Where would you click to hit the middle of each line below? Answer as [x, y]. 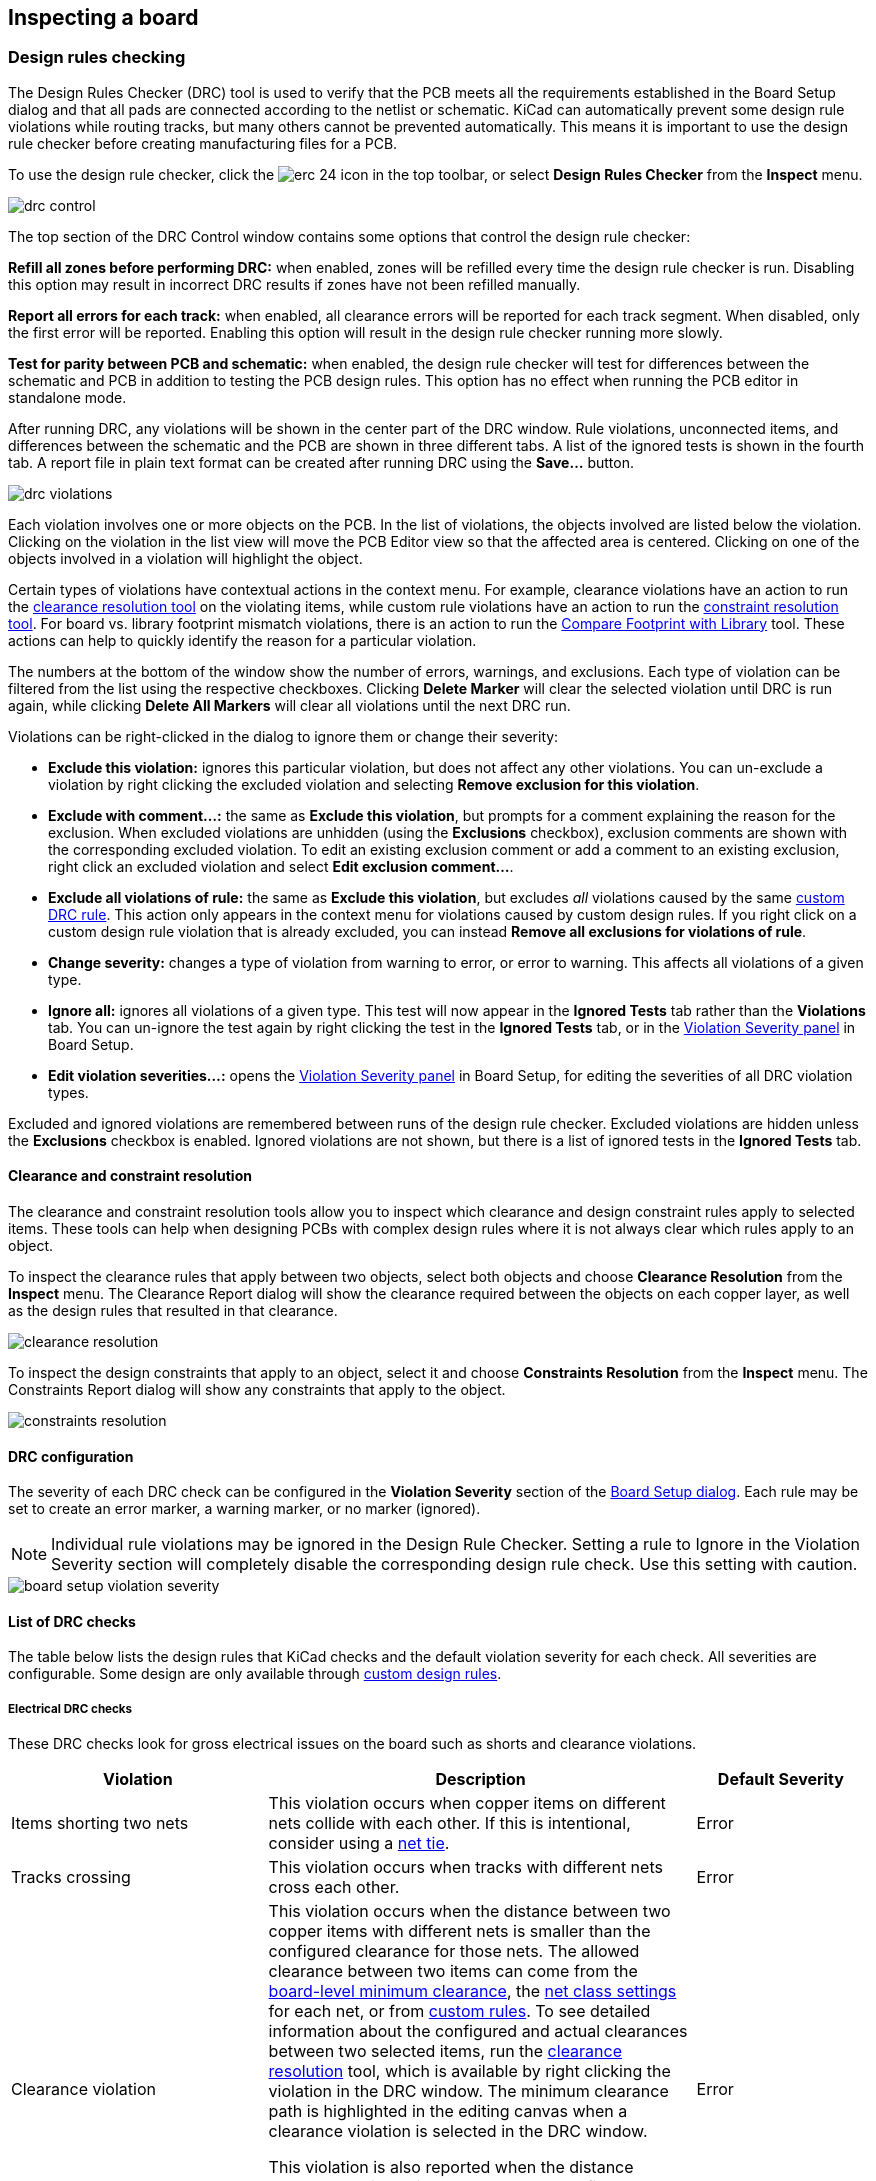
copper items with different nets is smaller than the [459, 1931]
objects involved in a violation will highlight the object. [185, 558]
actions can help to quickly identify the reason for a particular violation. [242, 640]
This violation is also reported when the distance [451, 2167]
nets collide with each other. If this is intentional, [449, 1823]
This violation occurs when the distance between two [469, 1911]
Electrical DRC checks [70, 1708]
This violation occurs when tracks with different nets [465, 1867]
